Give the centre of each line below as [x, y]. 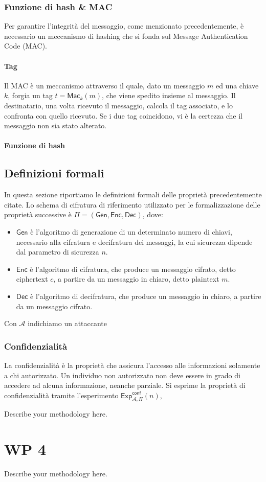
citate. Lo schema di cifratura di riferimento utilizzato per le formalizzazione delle [132, 204]
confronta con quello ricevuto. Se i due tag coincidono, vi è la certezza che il [123, 115]
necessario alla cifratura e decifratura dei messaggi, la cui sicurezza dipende [134, 242]
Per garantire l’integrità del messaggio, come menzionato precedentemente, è [124, 26]
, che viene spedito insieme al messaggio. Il [169, 95]
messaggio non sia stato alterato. [56, 125]
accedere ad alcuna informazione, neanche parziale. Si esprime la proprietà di [125, 385]
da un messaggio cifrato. [54, 306]
